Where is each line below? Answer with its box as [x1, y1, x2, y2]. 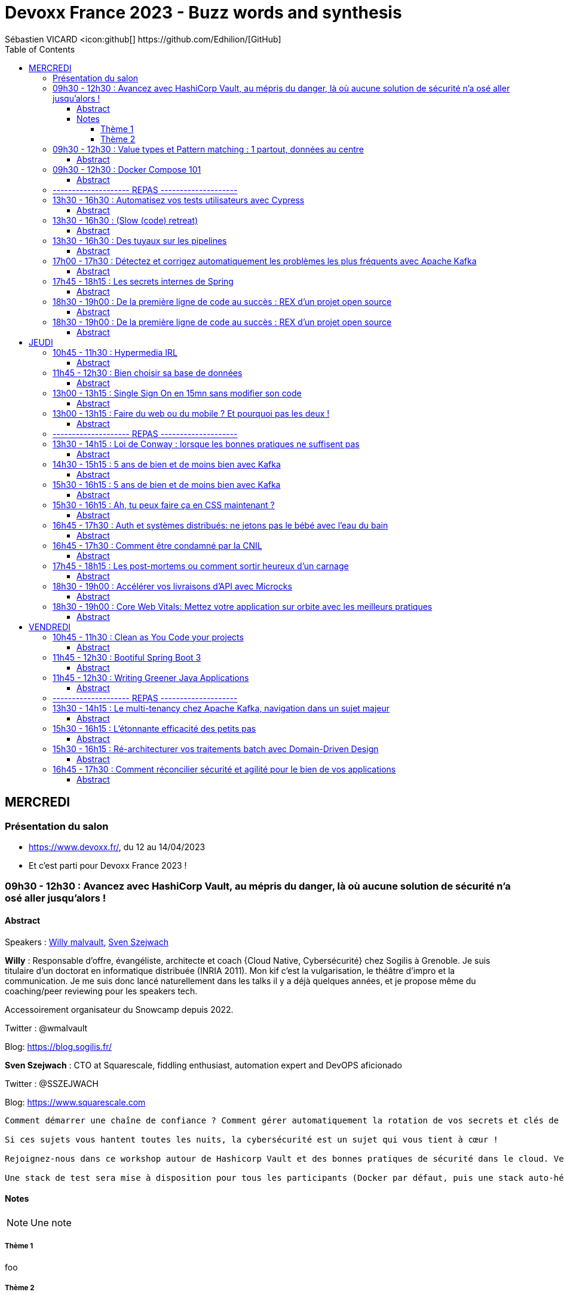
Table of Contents [5, 44, 75, 54]
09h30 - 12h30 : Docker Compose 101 [53, 164, 201, 175]
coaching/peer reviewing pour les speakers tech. [5, 985, 198, 996]
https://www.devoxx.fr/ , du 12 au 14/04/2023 [29, 841, 206, 852]
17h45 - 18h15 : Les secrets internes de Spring [53, 276, 234, 286]
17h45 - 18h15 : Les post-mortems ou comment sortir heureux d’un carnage [53, 560, 349, 571]
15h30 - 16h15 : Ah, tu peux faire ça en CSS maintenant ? [53, 499, 275, 510]
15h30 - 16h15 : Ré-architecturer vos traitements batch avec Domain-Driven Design [53, 743, 379, 754]
